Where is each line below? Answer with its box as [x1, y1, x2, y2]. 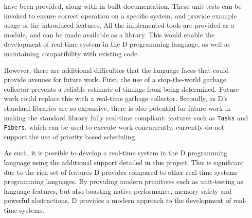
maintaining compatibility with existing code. [4, 48, 140, 58]
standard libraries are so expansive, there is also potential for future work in [4, 102, 231, 113]
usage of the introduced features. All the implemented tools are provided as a [4, 20, 234, 30]
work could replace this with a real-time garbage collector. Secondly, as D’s [4, 93, 228, 103]
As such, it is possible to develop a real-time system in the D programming [4, 148, 228, 158]
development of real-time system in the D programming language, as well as [4, 39, 231, 49]
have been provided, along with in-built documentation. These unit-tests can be [4, 1, 242, 11]
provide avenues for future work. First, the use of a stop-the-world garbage [4, 74, 226, 84]
